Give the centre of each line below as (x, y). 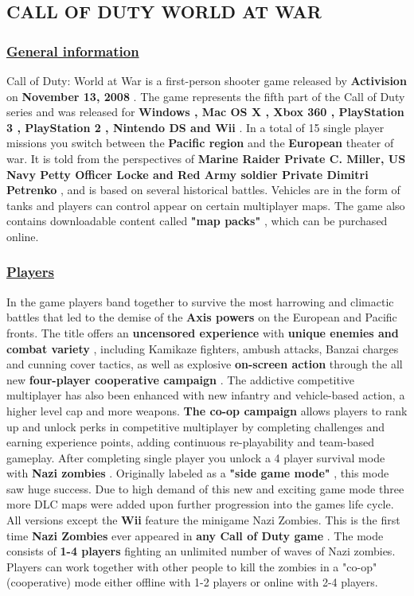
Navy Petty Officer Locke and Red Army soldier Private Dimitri (187, 174)
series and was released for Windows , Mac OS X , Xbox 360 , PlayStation (205, 112)
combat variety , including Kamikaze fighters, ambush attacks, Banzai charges (203, 348)
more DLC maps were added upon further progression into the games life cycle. (200, 504)
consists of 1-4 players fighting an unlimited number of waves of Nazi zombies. (201, 551)
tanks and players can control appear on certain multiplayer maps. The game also (206, 205)
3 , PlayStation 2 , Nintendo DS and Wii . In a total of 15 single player (195, 127)
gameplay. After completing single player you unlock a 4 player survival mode (196, 457)
